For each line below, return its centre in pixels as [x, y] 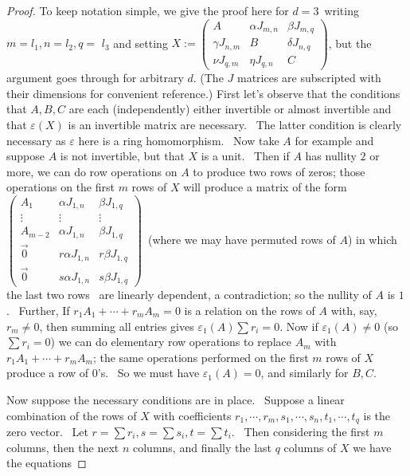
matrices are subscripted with [309, 78]
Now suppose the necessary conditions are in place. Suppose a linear [176, 399]
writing [342, 10]
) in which [372, 240]
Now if [302, 326]
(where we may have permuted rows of [242, 240]
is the [377, 415]
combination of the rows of [72, 415]
